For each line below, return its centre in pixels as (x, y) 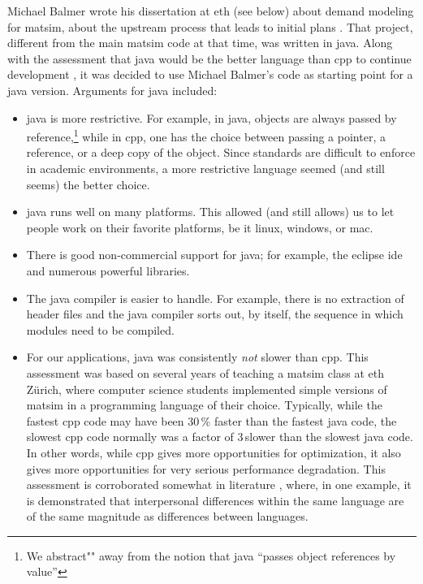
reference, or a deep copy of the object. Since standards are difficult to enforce (221, 152)
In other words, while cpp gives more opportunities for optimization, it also (214, 452)
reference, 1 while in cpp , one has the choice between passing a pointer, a (206, 135)
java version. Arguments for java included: (112, 90)
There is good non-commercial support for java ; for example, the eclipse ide (214, 255)
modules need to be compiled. (100, 329)
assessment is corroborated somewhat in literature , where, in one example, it (219, 485)
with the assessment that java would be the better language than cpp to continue (209, 58)
